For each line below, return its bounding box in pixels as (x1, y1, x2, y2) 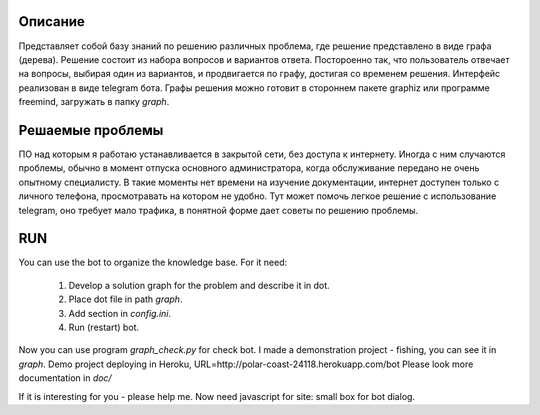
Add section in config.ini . (68, 307, 172, 319)
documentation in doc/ (18, 372, 112, 384)
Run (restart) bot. (68, 321, 140, 334)
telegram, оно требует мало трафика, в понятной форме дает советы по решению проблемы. (18, 204, 419, 216)
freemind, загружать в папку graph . (18, 96, 170, 108)
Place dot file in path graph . (68, 293, 183, 305)
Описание (18, 13, 85, 30)
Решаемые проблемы (18, 121, 164, 139)
